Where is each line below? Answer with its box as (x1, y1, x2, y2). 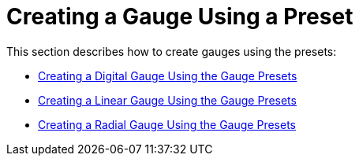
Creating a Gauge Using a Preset (6, 3, 353, 30)
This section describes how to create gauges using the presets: (6, 44, 337, 58)
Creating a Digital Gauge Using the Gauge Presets (38, 68, 297, 83)
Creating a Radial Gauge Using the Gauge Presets (38, 117, 296, 131)
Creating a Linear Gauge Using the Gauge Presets (38, 93, 297, 107)
